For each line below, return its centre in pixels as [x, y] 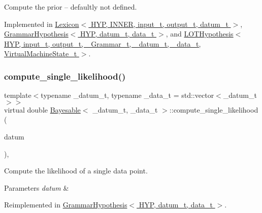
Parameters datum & [37, 187]
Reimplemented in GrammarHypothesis [66, 205]
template [18, 95]
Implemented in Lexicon [42, 24]
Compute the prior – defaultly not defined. [71, 7]
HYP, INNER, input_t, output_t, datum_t [159, 24]
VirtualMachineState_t [41, 54]
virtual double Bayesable [42, 109]
